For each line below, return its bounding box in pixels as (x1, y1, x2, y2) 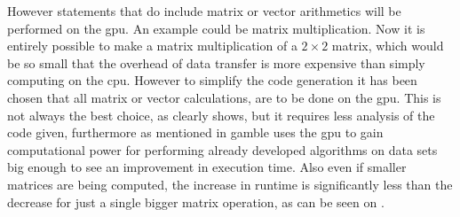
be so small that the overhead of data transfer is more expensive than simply (7, 53, 425, 72)
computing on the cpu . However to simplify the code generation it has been (7, 71, 417, 89)
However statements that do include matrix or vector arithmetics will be (7, 2, 401, 19)
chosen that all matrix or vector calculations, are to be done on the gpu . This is (7, 88, 441, 106)
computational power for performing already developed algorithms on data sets (7, 140, 438, 159)
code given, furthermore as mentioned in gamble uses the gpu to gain (7, 123, 384, 142)
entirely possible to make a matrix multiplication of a (7, 36, 297, 55)
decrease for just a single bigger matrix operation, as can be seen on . (7, 192, 385, 211)
